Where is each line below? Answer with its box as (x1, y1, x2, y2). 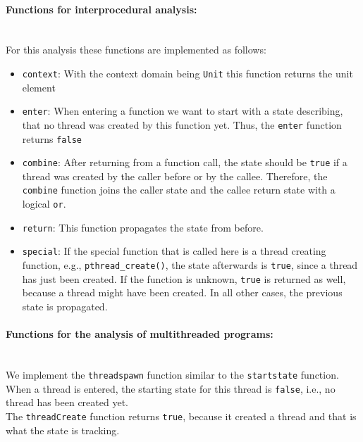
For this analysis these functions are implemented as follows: (6, 42, 266, 57)
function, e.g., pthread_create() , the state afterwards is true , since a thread (22, 258, 358, 272)
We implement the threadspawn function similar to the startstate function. (6, 367, 339, 381)
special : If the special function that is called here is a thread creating (22, 244, 326, 258)
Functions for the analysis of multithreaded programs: (6, 327, 273, 341)
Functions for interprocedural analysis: (6, 1, 197, 16)
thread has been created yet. (6, 395, 128, 410)
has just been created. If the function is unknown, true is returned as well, (22, 271, 346, 286)
